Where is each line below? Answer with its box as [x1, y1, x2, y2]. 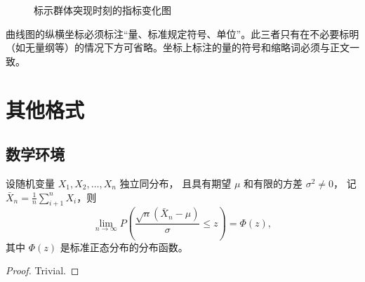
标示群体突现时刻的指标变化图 [34, 3, 171, 17]
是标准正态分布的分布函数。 [60, 239, 188, 254]
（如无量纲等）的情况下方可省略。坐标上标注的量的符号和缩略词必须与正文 [6, 40, 350, 55]
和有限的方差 [244, 175, 303, 190]
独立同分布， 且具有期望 [119, 175, 232, 190]
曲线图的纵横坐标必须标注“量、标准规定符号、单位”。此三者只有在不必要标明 [6, 26, 359, 41]
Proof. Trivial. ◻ [6, 263, 79, 278]
